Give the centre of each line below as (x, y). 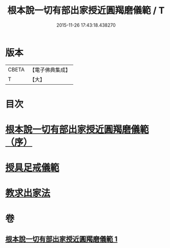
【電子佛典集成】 (50, 70)
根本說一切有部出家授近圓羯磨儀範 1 (61, 239)
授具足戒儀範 (33, 168)
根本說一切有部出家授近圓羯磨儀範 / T (86, 11)
